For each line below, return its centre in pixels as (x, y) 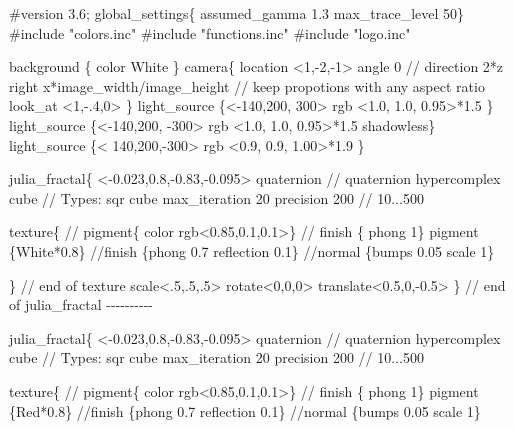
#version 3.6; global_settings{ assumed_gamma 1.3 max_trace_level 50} (237, 13)
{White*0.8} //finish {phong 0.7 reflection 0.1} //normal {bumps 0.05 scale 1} (252, 250)
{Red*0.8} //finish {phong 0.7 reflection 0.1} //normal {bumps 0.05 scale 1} (245, 410)
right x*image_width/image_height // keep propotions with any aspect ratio (247, 85)
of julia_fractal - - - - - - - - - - (81, 304)
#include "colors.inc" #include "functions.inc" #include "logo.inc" (210, 32)
